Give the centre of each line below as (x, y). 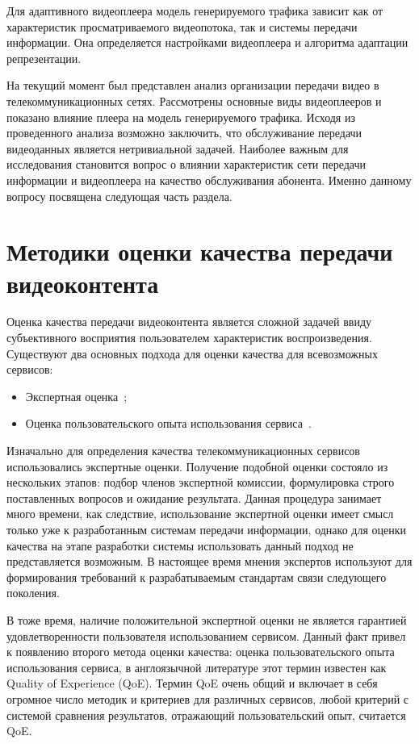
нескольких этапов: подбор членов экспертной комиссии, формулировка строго (201, 482)
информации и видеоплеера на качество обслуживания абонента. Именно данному (209, 180)
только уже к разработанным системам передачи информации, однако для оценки (207, 529)
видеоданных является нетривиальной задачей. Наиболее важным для (178, 148)
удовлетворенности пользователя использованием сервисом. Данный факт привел (206, 635)
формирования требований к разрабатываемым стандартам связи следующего (197, 577)
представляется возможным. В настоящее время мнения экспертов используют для (209, 561)
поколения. (33, 593)
